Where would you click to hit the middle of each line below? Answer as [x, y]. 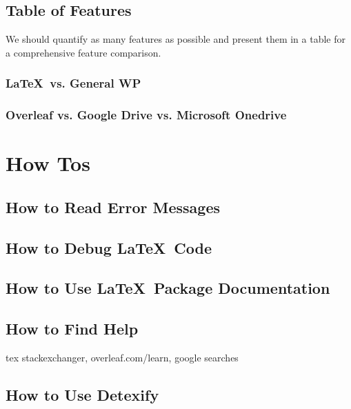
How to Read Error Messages [113, 207]
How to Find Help [72, 329]
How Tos [48, 163]
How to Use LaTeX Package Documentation [168, 288]
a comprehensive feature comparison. [83, 52]
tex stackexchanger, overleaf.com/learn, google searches [122, 357]
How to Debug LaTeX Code [109, 247]
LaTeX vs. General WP [73, 83]
